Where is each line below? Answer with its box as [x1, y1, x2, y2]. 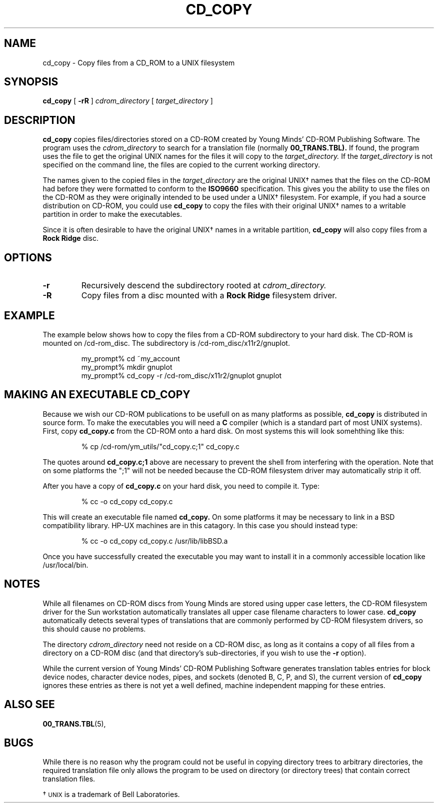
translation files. [42, 775, 95, 784]
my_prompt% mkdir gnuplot [81, 362, 172, 371]
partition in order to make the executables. [42, 210, 182, 219]
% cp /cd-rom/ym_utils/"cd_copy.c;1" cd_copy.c [81, 442, 239, 451]
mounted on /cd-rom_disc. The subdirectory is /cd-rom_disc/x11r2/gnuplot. [42, 338, 290, 347]
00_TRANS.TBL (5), [42, 719, 106, 728]
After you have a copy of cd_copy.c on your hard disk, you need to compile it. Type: [42, 481, 320, 490]
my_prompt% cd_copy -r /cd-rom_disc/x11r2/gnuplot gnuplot [81, 371, 282, 380]
